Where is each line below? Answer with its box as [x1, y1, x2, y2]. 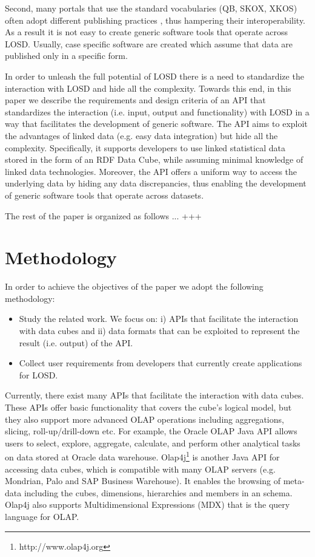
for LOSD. [19, 368, 58, 381]
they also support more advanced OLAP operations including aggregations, [5, 412, 284, 425]
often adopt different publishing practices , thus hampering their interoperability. [5, 13, 306, 26]
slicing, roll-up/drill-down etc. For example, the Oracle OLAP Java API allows [5, 425, 297, 437]
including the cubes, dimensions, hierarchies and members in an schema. [24, 486, 293, 499]
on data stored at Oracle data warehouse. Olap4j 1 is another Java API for [5, 449, 280, 463]
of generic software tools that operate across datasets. [5, 188, 204, 201]
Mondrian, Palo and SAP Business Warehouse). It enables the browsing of [5, 474, 281, 487]
